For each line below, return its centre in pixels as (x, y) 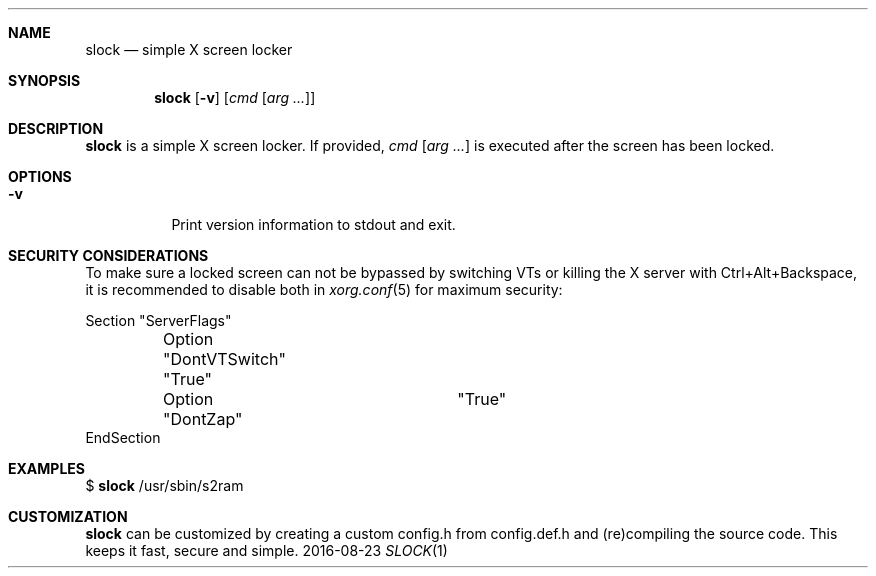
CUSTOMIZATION (68, 516)
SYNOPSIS (44, 80)
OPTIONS (40, 176)
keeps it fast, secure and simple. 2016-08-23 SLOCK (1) (266, 550)
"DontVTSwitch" (224, 359)
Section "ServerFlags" (158, 320)
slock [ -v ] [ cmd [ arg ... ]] (235, 97)
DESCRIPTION (56, 128)
